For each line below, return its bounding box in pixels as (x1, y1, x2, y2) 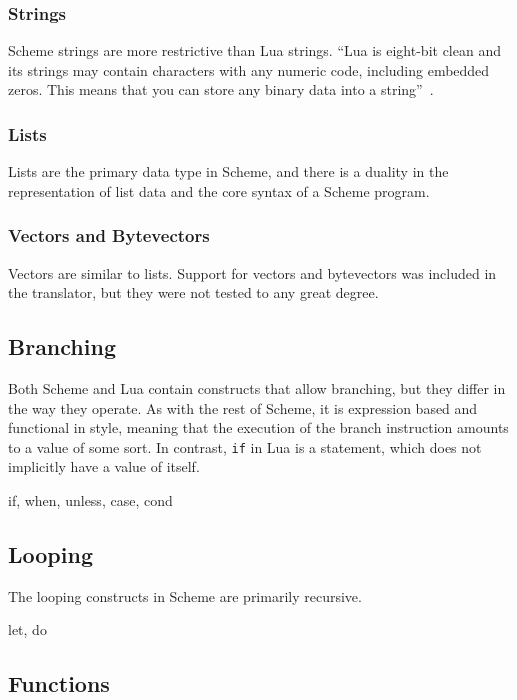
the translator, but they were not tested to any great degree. (8, 282, 379, 303)
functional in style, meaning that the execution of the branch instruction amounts (8, 417, 509, 438)
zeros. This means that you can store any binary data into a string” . (8, 79, 434, 100)
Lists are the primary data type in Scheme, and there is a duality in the (8, 161, 449, 182)
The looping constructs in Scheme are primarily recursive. (8, 585, 362, 606)
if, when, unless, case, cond (8, 490, 173, 511)
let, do (8, 619, 47, 640)
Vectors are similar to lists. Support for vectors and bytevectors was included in (8, 262, 497, 283)
